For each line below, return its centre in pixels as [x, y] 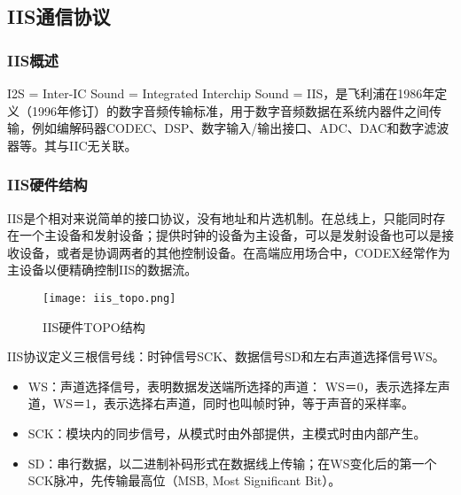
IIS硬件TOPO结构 [94, 326]
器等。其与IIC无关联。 [72, 145]
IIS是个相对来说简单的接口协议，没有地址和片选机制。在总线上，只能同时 [220, 217]
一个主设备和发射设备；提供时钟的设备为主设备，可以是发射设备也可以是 [230, 235]
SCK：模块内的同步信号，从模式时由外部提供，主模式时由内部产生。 [227, 433]
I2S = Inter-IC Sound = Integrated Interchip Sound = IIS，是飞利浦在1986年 [221, 93]
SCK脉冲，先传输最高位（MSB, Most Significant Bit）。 [184, 480]
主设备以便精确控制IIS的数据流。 [102, 270]
